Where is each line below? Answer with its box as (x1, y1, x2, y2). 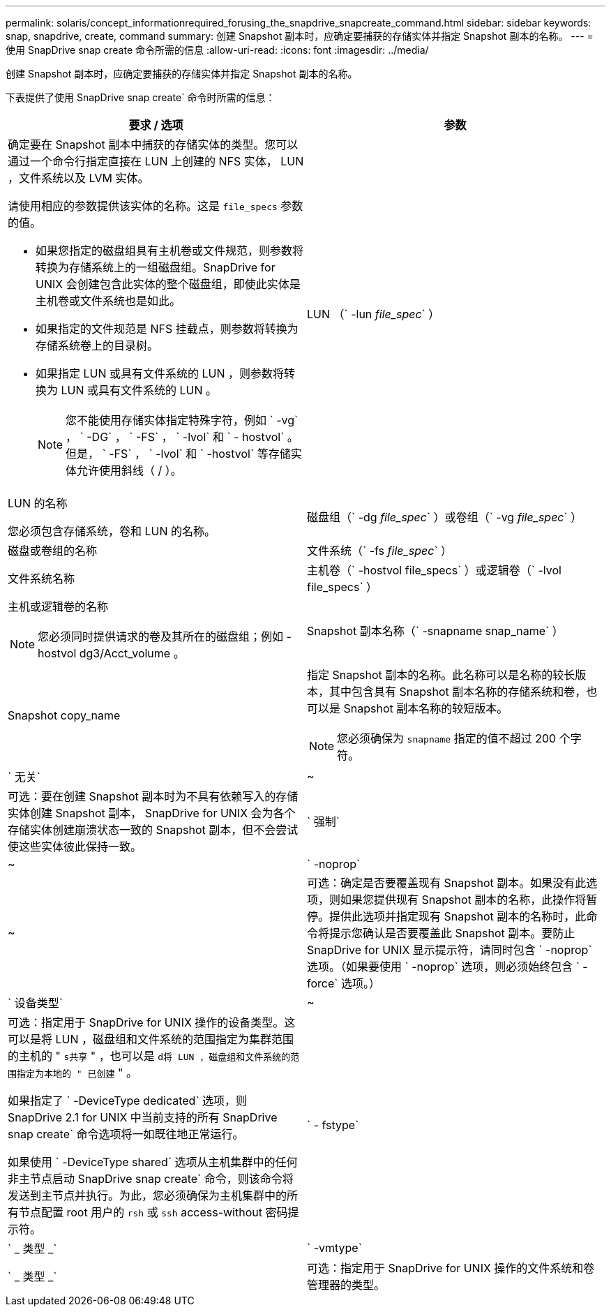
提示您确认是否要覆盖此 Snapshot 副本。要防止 (329, 926, 575, 940)
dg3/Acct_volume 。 (79, 646, 185, 660)
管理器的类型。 (307, 1278, 386, 1292)
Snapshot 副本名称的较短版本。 (343, 701, 508, 715)
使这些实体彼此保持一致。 (8, 840, 142, 853)
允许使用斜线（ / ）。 (77, 463, 182, 477)
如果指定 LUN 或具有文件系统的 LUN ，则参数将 (36, 366, 285, 380)
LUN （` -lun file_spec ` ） (307, 307, 440, 321)
